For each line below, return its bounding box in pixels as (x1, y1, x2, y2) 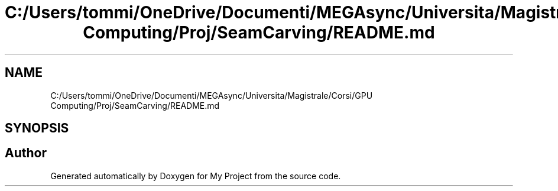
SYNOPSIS (5, 121, 69, 136)
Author (5, 145, 47, 161)
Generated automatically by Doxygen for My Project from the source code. (50, 170, 341, 181)
